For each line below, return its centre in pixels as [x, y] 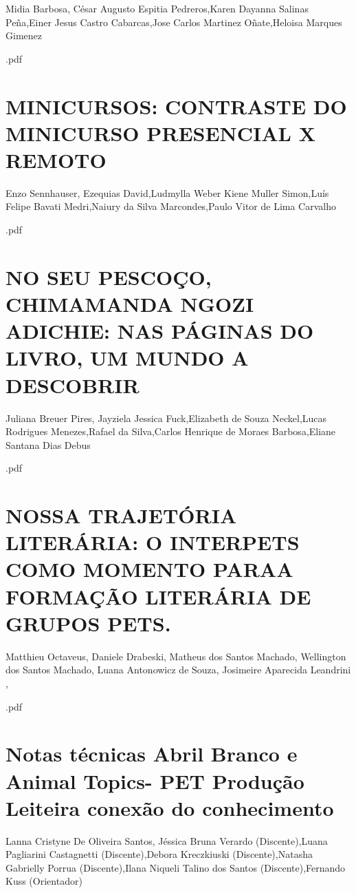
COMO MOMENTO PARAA [149, 569]
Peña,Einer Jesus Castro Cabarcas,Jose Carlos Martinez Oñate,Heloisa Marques [174, 22]
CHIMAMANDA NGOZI [130, 304]
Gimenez [24, 35]
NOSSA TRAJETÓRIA [121, 515]
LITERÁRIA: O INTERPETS [153, 542]
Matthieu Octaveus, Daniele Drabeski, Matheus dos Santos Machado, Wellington [176, 656]
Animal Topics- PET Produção [155, 780]
